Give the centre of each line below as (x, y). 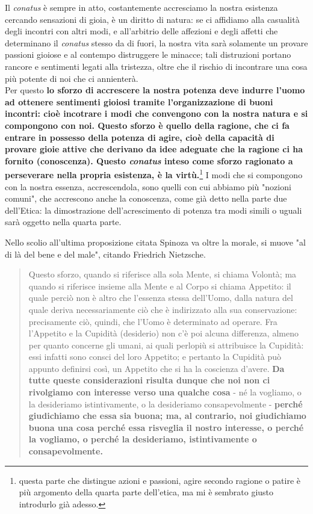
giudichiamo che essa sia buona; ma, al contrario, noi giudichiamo (167, 416)
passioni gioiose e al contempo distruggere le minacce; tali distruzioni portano (148, 54)
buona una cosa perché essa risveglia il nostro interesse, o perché (166, 427)
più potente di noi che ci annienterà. (72, 78)
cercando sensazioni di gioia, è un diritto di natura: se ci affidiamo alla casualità (152, 19)
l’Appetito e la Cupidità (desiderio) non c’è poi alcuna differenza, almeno (163, 333)
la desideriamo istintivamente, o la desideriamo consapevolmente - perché (166, 404)
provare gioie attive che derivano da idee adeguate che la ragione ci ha (154, 149)
